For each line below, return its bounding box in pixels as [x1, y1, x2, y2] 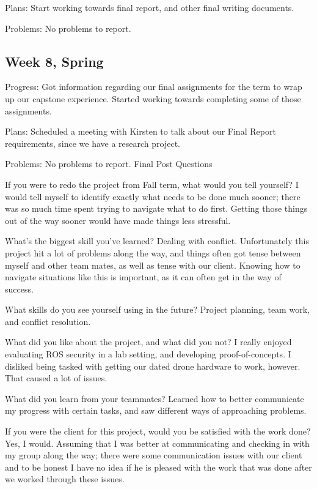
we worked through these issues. [5, 472, 125, 485]
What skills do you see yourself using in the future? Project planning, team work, [5, 303, 310, 316]
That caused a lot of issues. [5, 371, 107, 384]
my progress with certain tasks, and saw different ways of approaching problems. [5, 404, 307, 417]
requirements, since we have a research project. [5, 136, 180, 149]
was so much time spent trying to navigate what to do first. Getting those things [5, 202, 308, 215]
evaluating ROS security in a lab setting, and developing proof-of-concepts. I [5, 348, 291, 360]
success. [5, 282, 34, 295]
